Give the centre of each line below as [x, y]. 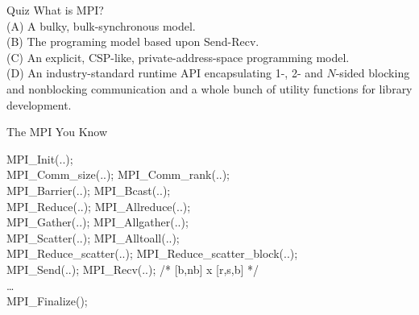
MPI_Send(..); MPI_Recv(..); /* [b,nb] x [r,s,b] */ [133, 269]
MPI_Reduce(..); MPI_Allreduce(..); [99, 206]
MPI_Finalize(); [47, 301]
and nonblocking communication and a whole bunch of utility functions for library [209, 88]
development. [39, 104]
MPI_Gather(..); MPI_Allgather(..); [97, 222]
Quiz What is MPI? [55, 10]
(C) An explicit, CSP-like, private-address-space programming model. [178, 57]
